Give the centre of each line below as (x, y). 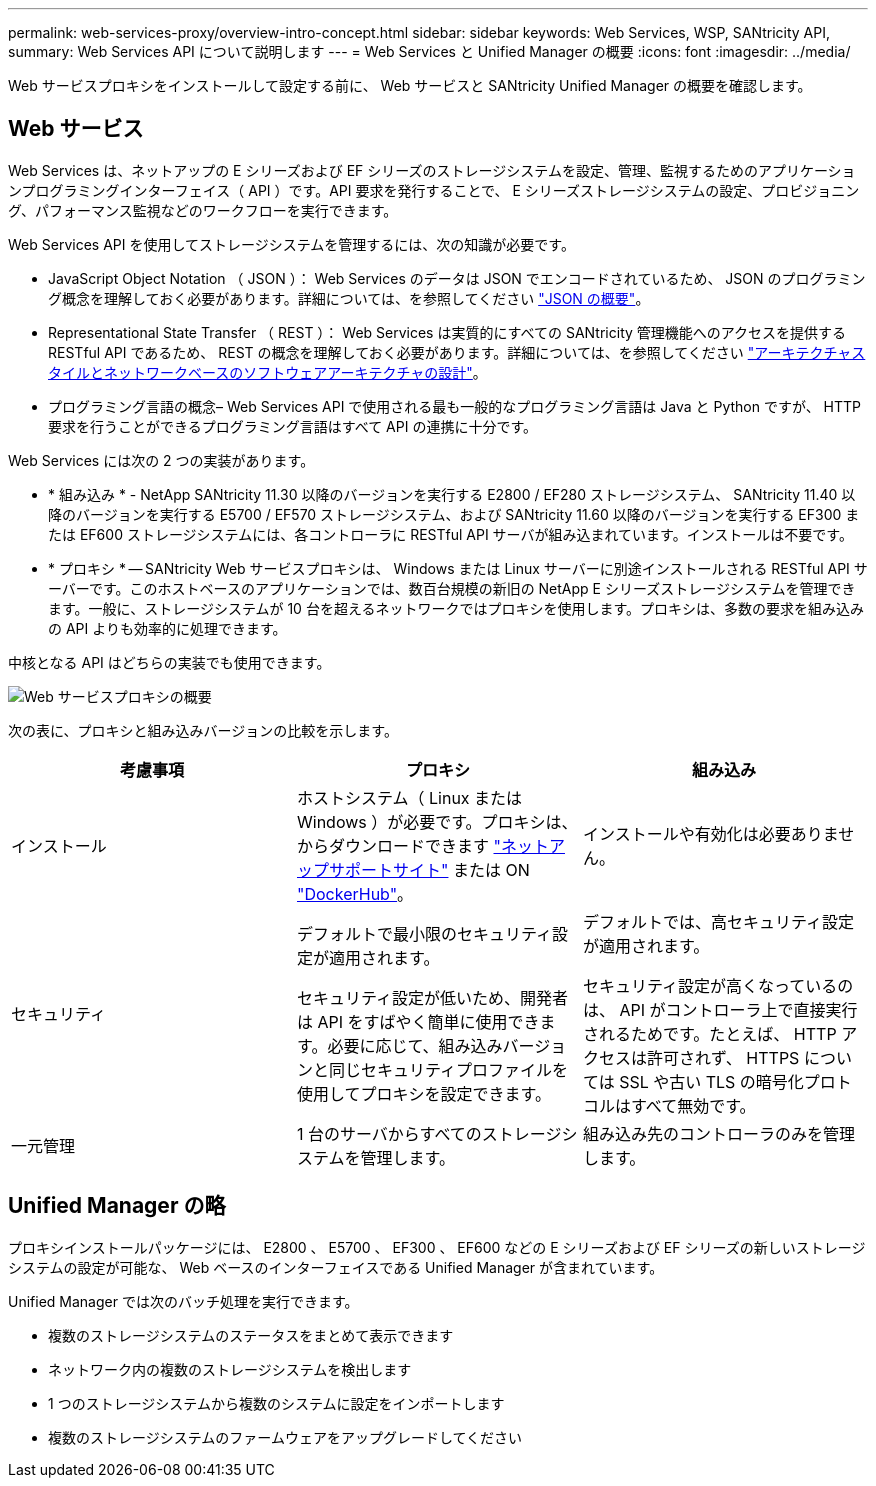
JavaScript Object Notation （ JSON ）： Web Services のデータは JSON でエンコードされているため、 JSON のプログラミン (457, 278)
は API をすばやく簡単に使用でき (418, 1021)
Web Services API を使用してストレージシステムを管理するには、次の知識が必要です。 (291, 244)
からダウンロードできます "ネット (422, 845)
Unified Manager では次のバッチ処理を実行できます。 (183, 1301)
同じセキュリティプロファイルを (448, 1069)
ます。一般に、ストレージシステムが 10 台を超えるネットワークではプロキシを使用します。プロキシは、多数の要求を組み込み (456, 608)
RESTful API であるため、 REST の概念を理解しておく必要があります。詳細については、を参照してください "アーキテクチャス (457, 352)
